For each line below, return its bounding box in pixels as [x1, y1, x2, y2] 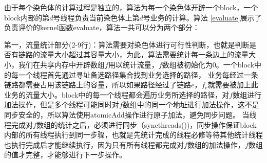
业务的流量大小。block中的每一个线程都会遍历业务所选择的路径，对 [4, 89, 230, 100]
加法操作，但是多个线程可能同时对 [4, 99, 119, 110]
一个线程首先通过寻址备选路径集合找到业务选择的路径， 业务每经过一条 [18, 69, 258, 80]
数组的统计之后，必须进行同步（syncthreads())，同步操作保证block [36, 119, 257, 130]
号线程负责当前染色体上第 [53, 12, 140, 22]
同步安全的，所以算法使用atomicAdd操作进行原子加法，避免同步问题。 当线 [4, 109, 257, 120]
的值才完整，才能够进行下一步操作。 [4, 149, 126, 160]
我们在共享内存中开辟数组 [18, 59, 105, 69]
